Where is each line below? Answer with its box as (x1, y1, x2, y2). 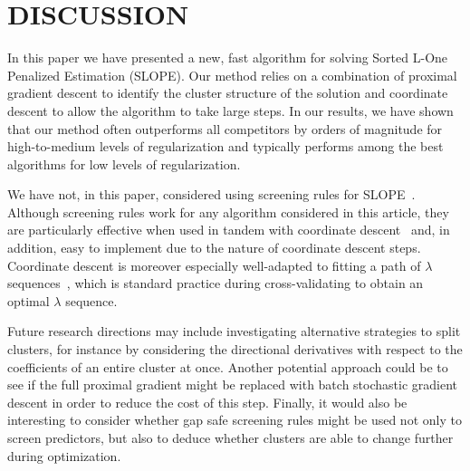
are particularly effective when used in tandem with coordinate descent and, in (7, 220, 450, 239)
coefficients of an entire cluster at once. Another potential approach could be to (7, 357, 448, 376)
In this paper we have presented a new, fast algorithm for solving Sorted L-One (7, 48, 448, 67)
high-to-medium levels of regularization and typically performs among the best (7, 137, 444, 156)
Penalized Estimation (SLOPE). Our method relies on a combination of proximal (7, 65, 457, 84)
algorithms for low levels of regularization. (7, 154, 241, 173)
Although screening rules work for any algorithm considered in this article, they (7, 202, 449, 221)
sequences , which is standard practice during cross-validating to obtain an (7, 274, 424, 293)
